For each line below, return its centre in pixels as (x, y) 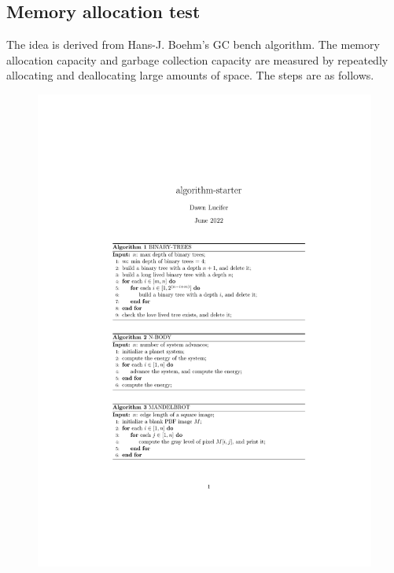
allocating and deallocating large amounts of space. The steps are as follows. (190, 75)
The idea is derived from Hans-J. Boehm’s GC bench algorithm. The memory (193, 44)
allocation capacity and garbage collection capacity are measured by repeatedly (197, 59)
